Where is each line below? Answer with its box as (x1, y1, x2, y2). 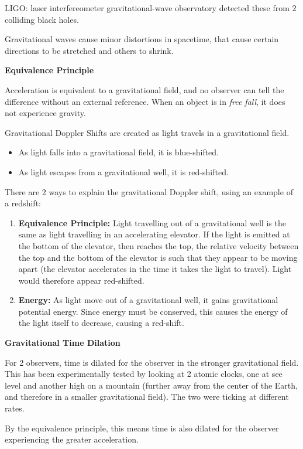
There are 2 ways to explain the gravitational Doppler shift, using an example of (5, 185, 293, 198)
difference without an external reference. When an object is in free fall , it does (5, 95, 285, 107)
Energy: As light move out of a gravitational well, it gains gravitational (18, 294, 278, 306)
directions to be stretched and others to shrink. (5, 44, 174, 56)
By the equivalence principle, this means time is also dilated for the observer (5, 421, 279, 434)
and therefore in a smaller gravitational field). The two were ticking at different (5, 390, 289, 403)
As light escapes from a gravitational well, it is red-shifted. (18, 165, 229, 178)
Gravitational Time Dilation (5, 336, 120, 349)
